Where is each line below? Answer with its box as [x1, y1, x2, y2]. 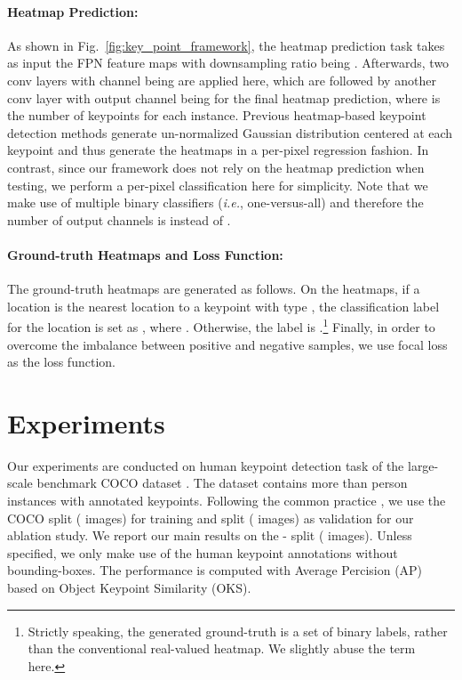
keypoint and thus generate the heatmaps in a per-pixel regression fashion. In [7, 141, 429, 159]
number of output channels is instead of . [7, 210, 231, 229]
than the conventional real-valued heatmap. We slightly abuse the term [28, 639, 416, 658]
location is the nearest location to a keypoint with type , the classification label [7, 296, 440, 315]
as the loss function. [7, 352, 115, 371]
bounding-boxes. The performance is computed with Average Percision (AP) [7, 561, 423, 579]
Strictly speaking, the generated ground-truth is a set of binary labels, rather [28, 621, 448, 640]
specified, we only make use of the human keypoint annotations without [7, 543, 398, 562]
